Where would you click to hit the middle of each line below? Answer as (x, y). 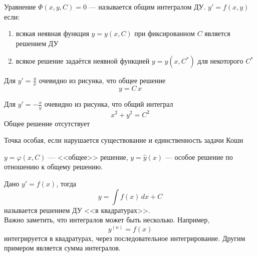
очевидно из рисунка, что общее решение (102, 80)
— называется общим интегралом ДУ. (147, 7)
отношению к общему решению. (54, 167)
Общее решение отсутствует (47, 123)
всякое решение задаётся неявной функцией (83, 61)
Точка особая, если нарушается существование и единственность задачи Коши (124, 140)
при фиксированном (165, 33)
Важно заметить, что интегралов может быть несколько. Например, (107, 220)
